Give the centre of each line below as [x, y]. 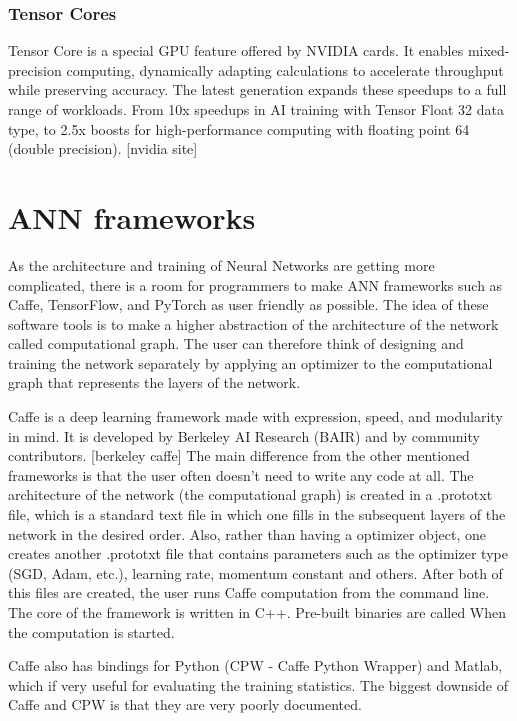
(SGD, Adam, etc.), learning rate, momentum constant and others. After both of [255, 572]
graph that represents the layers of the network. [154, 382]
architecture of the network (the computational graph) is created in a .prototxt [250, 494]
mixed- [488, 50]
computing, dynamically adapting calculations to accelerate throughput [285, 69]
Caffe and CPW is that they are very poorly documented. [185, 704]
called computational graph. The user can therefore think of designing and [236, 343]
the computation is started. [91, 631]
